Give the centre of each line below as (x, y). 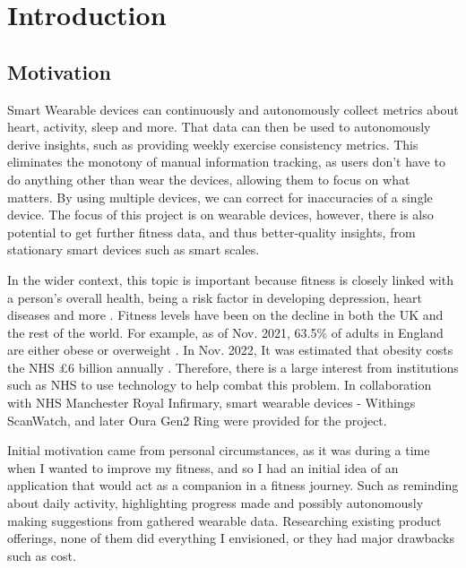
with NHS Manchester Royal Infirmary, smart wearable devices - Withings (211, 403)
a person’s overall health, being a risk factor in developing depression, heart (215, 297)
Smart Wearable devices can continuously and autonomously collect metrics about (233, 109)
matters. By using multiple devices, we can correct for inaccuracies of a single (220, 197)
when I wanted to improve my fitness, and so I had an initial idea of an (203, 467)
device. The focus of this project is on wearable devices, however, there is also (220, 215)
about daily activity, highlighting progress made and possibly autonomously (216, 503)
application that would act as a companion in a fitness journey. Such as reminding (233, 485)
